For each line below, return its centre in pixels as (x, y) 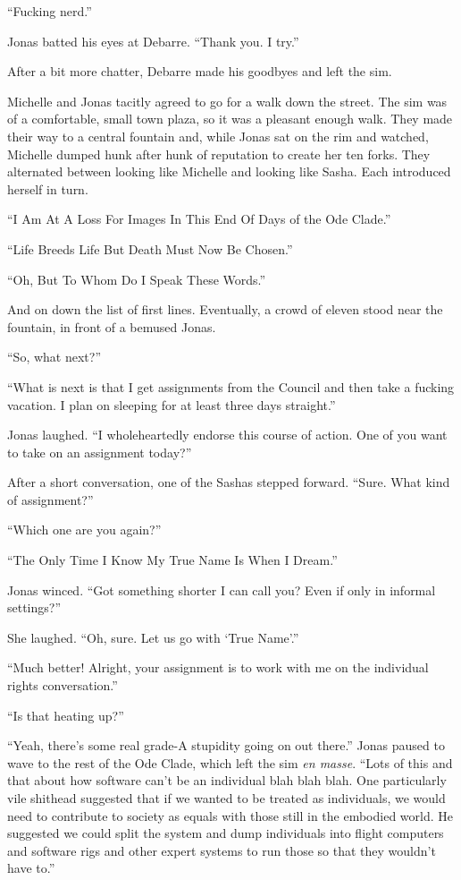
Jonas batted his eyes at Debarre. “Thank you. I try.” (153, 41)
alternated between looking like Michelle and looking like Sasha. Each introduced (229, 171)
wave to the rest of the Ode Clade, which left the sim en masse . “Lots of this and (230, 762)
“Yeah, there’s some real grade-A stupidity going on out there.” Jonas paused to (226, 745)
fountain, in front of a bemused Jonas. (112, 326)
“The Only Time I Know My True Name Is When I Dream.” (172, 560)
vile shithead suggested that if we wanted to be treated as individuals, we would (226, 798)
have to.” (31, 868)
